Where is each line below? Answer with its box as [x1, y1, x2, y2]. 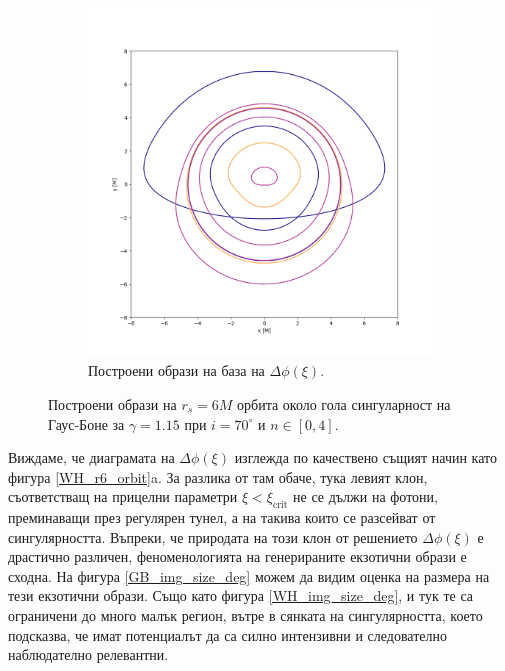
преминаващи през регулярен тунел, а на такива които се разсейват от [8, 507, 436, 528]
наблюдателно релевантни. [8, 644, 169, 665]
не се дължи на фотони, [293, 486, 438, 507]
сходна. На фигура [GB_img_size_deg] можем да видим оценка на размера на [8, 565, 490, 586]
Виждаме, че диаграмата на [8, 447, 175, 468]
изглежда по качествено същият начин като [234, 447, 497, 468]
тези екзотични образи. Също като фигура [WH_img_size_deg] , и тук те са [8, 585, 474, 606]
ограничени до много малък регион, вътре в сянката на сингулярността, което [8, 605, 483, 626]
